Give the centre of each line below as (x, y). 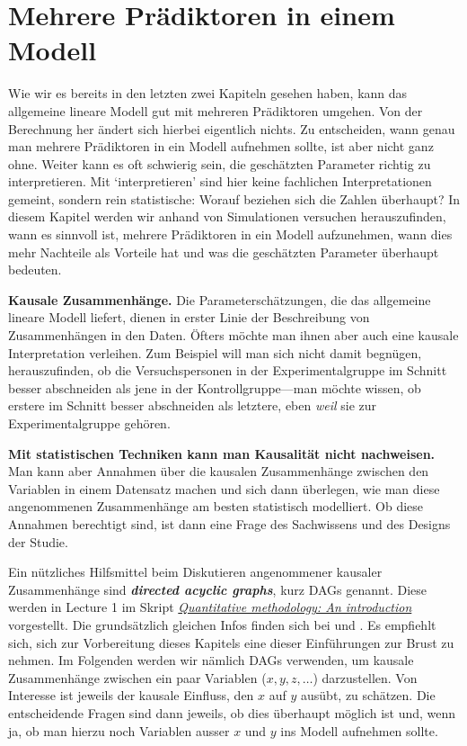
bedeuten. (35, 270)
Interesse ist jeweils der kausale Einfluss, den (131, 695)
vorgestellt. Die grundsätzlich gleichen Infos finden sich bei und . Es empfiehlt (222, 624)
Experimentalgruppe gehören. (89, 423)
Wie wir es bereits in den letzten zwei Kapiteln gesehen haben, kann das (208, 93)
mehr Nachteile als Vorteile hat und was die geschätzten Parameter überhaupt (224, 252)
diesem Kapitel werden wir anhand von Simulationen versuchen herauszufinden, (227, 216)
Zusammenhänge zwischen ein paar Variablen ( (137, 677)
